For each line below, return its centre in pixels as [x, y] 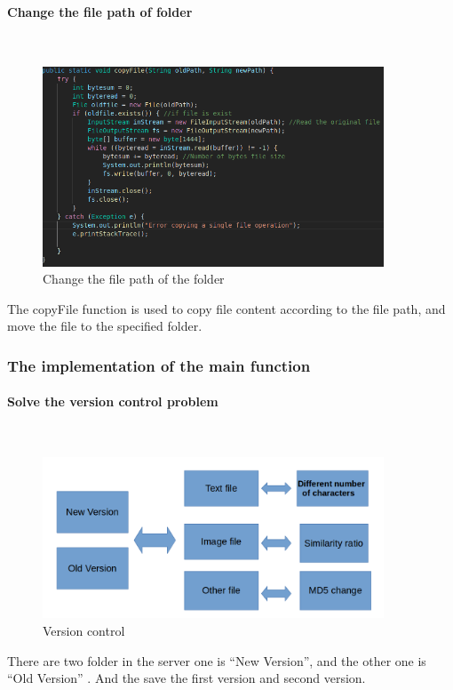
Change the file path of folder [100, 11]
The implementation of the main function [159, 365]
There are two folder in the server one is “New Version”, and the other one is [217, 660]
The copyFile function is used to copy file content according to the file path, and [226, 308]
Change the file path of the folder [134, 279]
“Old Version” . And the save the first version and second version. [187, 678]
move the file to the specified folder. [105, 326]
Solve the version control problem [113, 401]
